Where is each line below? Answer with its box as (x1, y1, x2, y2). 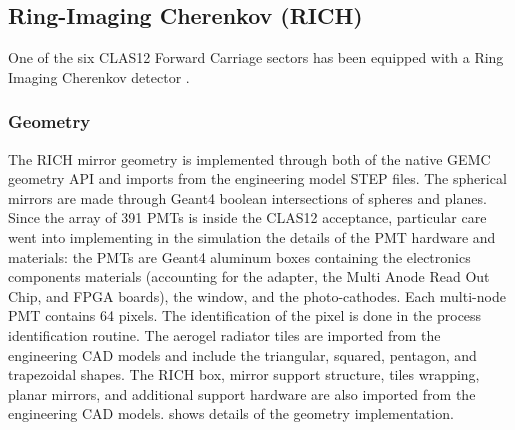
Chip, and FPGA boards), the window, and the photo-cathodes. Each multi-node (8, 285, 506, 306)
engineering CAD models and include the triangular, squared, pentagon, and (8, 344, 477, 365)
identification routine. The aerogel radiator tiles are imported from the (8, 324, 441, 345)
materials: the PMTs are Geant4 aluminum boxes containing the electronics (8, 246, 471, 267)
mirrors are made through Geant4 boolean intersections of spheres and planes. (8, 187, 487, 208)
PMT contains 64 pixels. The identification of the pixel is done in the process (8, 305, 482, 326)
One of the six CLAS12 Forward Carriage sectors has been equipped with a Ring (8, 47, 504, 68)
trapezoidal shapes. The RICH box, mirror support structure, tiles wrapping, (8, 364, 480, 385)
